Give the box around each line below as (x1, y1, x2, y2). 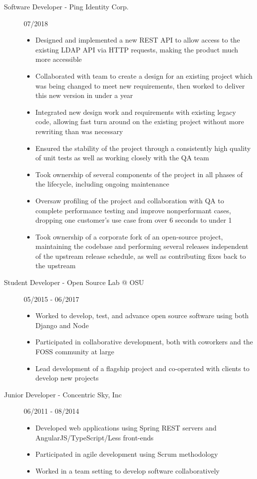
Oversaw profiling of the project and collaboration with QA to (35, 195, 224, 205)
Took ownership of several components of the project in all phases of (35, 169, 243, 179)
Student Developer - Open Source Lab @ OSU (4, 277, 144, 287)
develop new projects (35, 373, 99, 383)
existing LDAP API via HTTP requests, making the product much (35, 44, 238, 54)
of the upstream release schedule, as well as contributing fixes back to (35, 250, 246, 261)
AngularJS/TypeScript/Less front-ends (35, 432, 154, 442)
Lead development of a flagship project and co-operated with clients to (35, 363, 250, 373)
